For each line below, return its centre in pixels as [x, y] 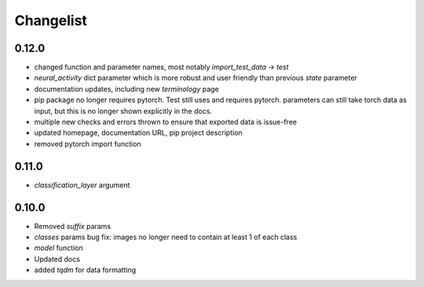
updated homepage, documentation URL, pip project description [138, 133]
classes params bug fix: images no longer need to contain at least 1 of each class [166, 237]
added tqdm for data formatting [85, 270]
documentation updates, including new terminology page [126, 89]
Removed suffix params [73, 226]
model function [59, 248]
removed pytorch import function [88, 143]
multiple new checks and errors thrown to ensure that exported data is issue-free [166, 122]
